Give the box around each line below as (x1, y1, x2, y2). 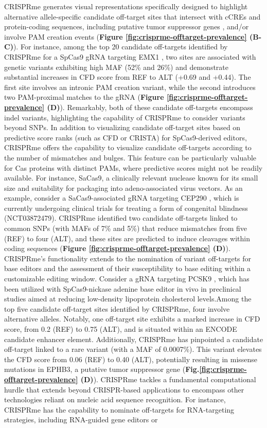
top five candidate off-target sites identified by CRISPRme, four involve (4, 303, 230, 314)
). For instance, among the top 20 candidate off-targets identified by (13, 41, 228, 52)
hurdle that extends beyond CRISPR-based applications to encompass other (4, 384, 244, 395)
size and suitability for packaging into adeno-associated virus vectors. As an (4, 182, 243, 193)
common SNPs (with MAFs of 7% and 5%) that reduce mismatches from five (4, 223, 247, 234)
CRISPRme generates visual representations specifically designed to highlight (4, 1, 248, 11)
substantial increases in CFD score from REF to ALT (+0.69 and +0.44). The (4, 72, 251, 82)
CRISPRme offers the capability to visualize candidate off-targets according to (4, 142, 252, 153)
